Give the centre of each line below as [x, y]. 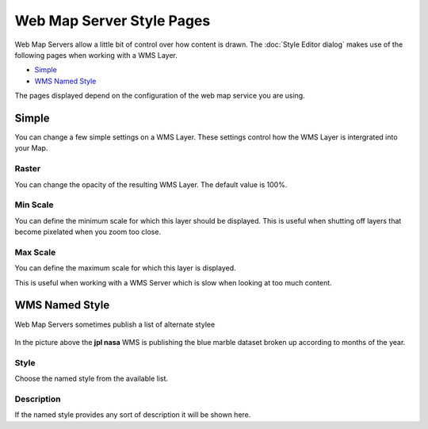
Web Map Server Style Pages [113, 21]
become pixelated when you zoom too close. [88, 232]
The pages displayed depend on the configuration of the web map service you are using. [160, 96]
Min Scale [34, 205]
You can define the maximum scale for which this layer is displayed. [126, 268]
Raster [28, 169]
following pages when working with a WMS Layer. [96, 55]
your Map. [31, 148]
